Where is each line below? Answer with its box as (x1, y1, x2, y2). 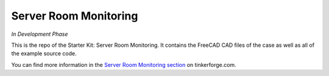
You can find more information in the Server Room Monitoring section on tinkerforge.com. (11, 61, 237, 68)
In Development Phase (11, 30, 68, 38)
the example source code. (11, 50, 77, 57)
